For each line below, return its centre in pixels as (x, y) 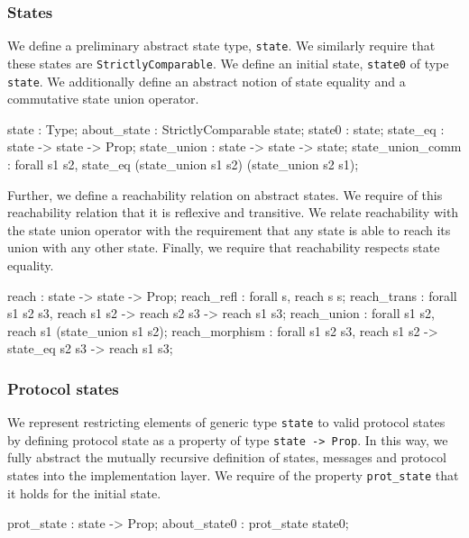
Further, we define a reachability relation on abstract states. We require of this (225, 194)
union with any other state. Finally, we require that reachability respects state (224, 247)
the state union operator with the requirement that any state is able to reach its (229, 229)
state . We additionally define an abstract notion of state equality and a (207, 81)
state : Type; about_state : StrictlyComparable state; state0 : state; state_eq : (226, 128)
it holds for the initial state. (84, 492)
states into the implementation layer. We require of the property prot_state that (233, 475)
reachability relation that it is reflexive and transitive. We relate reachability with (233, 212)
